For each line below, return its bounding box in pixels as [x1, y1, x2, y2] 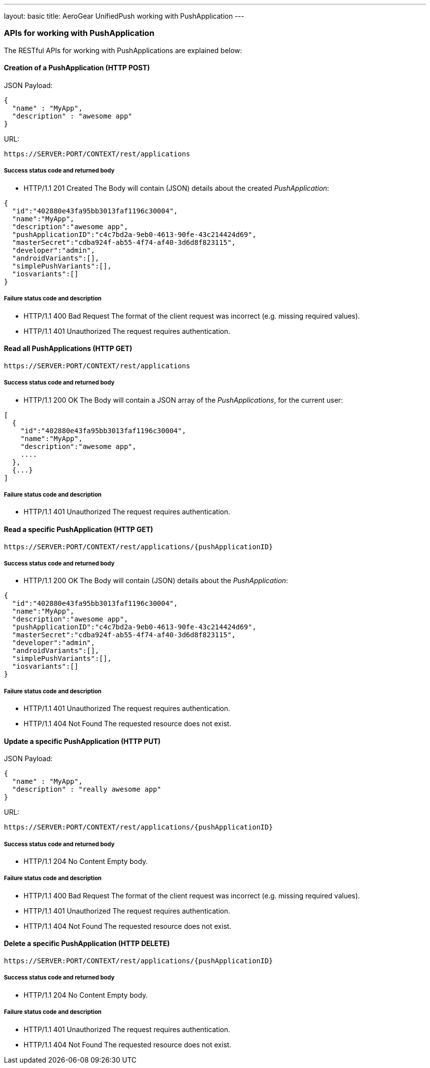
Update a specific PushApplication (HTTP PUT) [4, 737, 161, 745]
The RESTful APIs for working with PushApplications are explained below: [4, 46, 242, 55]
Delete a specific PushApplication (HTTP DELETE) [4, 939, 170, 948]
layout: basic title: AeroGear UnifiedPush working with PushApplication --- [4, 12, 244, 20]
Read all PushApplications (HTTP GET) [4, 344, 133, 353]
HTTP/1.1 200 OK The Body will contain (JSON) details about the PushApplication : [24, 576, 288, 585]
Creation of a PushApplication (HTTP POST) [4, 63, 150, 72]
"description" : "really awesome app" [12, 785, 161, 794]
